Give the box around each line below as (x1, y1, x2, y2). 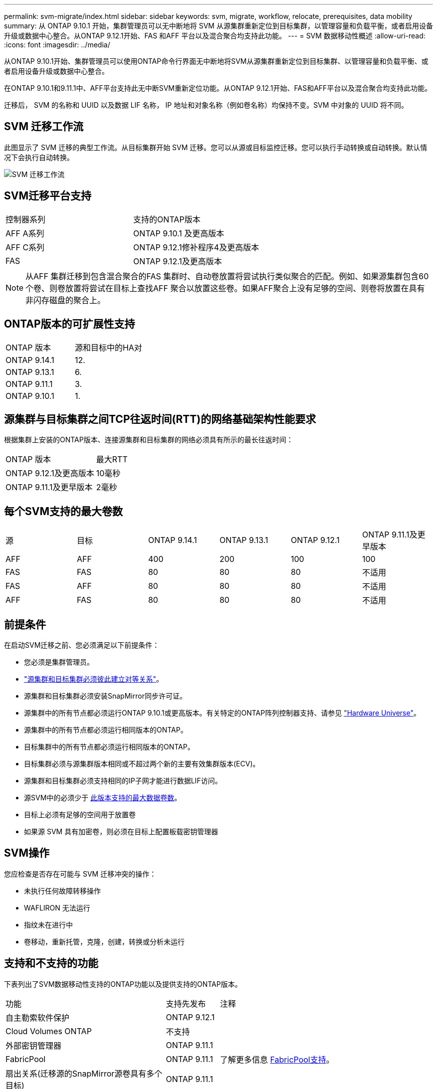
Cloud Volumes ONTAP (5, 1026, 92, 1036)
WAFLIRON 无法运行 (24, 903, 90, 912)
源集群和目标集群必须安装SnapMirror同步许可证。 (24, 692, 187, 701)
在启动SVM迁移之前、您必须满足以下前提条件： (4, 641, 160, 650)
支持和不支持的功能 (4, 957, 98, 970)
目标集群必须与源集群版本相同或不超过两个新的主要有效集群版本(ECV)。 (24, 759, 260, 768)
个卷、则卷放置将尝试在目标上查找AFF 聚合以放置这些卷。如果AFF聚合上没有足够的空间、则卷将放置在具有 (25, 283, 425, 293)
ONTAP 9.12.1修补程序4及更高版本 (133, 242, 259, 252)
